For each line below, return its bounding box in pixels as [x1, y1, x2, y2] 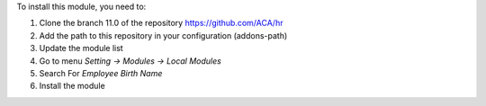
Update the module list [39, 43, 123, 54]
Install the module [39, 81, 105, 92]
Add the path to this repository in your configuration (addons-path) [39, 30, 288, 40]
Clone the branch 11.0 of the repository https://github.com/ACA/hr [39, 18, 283, 29]
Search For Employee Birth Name [39, 67, 163, 78]
